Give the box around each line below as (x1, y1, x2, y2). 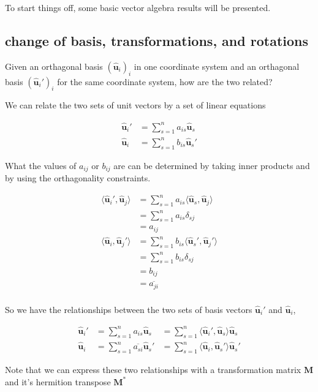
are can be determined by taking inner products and (113, 159, 310, 171)
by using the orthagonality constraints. (5, 171, 151, 184)
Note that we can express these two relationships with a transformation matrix (5, 363, 301, 375)
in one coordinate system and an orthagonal (134, 59, 300, 72)
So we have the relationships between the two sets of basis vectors (5, 303, 252, 315)
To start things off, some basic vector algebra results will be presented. (5, 1, 271, 13)
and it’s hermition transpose (5, 375, 111, 388)
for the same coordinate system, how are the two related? (57, 75, 273, 88)
